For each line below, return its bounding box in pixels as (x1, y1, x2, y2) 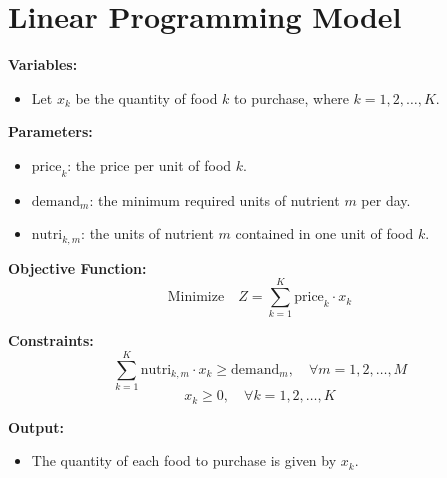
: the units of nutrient (81, 223, 214, 244)
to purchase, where (234, 87, 349, 108)
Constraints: (8, 330, 94, 351)
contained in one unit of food (235, 223, 414, 244)
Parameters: (8, 121, 93, 142)
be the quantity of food (75, 87, 218, 108)
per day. (361, 189, 411, 210)
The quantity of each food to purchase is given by (31, 450, 337, 471)
